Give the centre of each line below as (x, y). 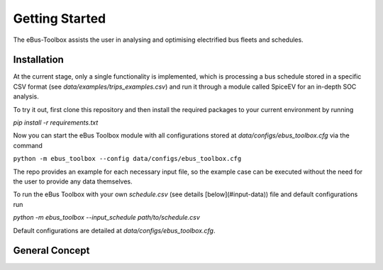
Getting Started (60, 18)
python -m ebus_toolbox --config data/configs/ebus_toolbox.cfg (127, 159)
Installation (38, 60)
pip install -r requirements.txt (56, 123)
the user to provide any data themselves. (73, 181)
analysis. (26, 96)
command (28, 145)
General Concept (51, 251)
